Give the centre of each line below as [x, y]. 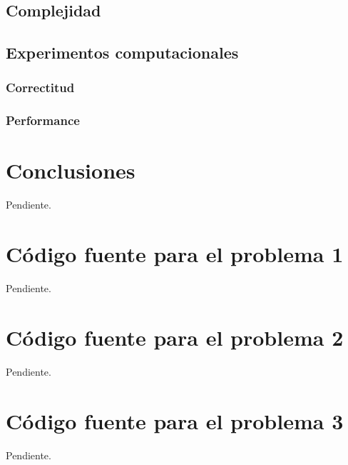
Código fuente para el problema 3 [175, 420]
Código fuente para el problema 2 [175, 337]
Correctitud [40, 87]
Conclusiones [71, 170]
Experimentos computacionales [122, 52]
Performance [43, 120]
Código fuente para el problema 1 [175, 254]
